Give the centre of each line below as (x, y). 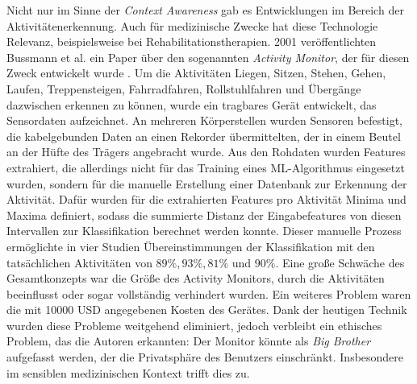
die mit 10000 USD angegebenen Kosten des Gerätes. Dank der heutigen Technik (207, 310)
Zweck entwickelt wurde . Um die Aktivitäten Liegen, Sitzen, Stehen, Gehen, (196, 73)
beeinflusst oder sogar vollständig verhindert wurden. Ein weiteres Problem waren (209, 293)
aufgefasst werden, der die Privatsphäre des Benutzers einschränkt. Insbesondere (205, 357)
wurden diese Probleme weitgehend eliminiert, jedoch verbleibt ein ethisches (194, 325)
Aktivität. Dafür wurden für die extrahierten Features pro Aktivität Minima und (206, 199)
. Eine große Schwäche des (340, 262)
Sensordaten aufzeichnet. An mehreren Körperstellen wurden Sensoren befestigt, (204, 120)
